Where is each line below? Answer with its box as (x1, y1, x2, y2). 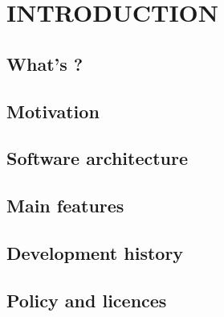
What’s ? (6, 51, 83, 76)
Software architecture (6, 146, 189, 171)
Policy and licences (6, 287, 167, 312)
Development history (6, 240, 184, 265)
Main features (6, 193, 124, 218)
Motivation (6, 98, 100, 123)
